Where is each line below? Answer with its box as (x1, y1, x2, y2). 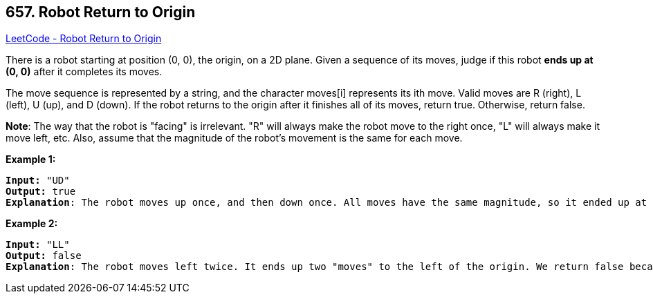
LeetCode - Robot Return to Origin (6, 32, 162, 45)
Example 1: (6, 153, 56, 166)
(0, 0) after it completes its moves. (6, 66, 163, 78)
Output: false (6, 250, 82, 262)
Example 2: (6, 218, 58, 230)
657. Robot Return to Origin (6, 3, 196, 21)
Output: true (6, 186, 76, 197)
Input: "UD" (6, 175, 70, 186)
